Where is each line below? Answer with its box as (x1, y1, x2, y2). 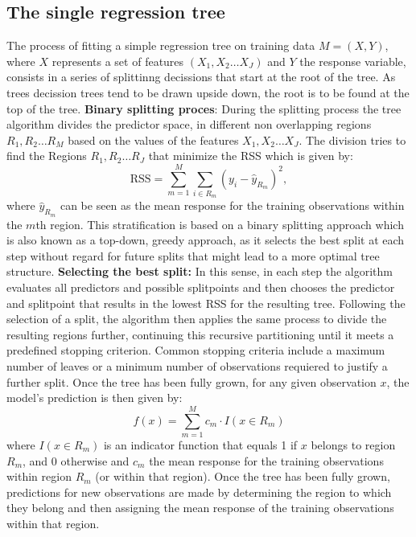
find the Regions (6, 147, 87, 164)
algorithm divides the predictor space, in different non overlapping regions (6, 116, 372, 133)
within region (6, 468, 72, 485)
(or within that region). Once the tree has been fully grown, (95, 468, 390, 485)
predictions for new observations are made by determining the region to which (6, 483, 392, 500)
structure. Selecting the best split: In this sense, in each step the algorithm (6, 263, 393, 280)
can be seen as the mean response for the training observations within (60, 197, 405, 214)
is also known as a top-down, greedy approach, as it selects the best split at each (6, 232, 405, 248)
